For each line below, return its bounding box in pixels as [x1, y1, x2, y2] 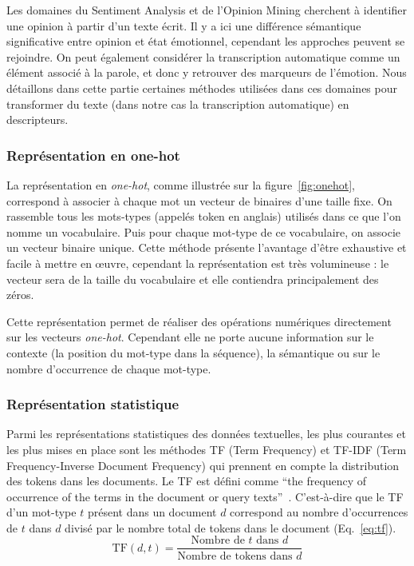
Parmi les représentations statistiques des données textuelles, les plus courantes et [6, 425, 406, 442]
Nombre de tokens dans [177, 550, 293, 562]
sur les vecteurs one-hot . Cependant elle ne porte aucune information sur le [6, 329, 374, 345]
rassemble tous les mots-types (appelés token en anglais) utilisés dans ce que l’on [6, 208, 401, 225]
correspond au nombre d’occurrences [230, 504, 408, 520]
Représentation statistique [6, 394, 179, 414]
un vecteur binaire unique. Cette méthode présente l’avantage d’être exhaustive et [6, 239, 407, 256]
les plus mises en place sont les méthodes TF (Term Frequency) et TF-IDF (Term [6, 440, 407, 457]
